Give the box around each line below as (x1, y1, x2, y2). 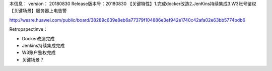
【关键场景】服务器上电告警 (9, 8, 67, 14)
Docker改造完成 (22, 35, 55, 41)
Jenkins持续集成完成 (22, 42, 65, 48)
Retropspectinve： (9, 26, 48, 32)
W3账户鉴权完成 (22, 49, 56, 55)
